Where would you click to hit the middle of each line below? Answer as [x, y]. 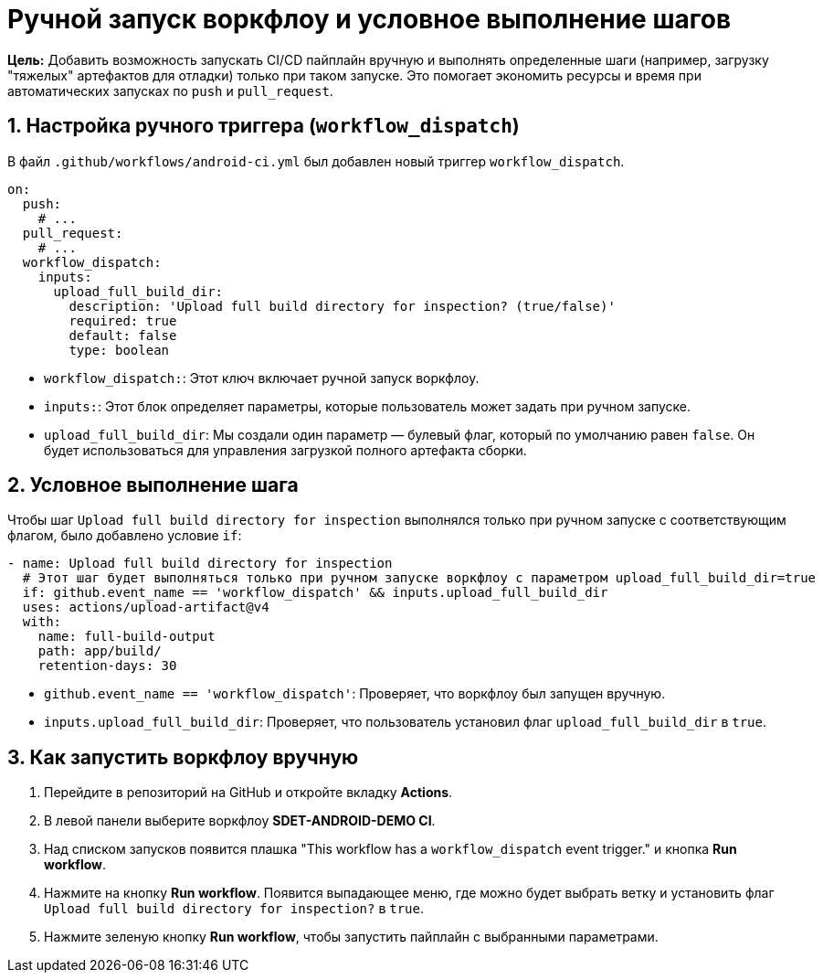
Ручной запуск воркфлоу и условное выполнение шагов [369, 19]
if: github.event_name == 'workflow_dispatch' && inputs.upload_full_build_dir [315, 593]
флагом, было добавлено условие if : [125, 536]
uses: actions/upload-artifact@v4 [146, 607]
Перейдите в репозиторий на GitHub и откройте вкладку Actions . [248, 793]
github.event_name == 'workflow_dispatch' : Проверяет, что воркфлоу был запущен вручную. [355, 694]
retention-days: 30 [107, 666]
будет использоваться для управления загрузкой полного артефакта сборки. [285, 450]
